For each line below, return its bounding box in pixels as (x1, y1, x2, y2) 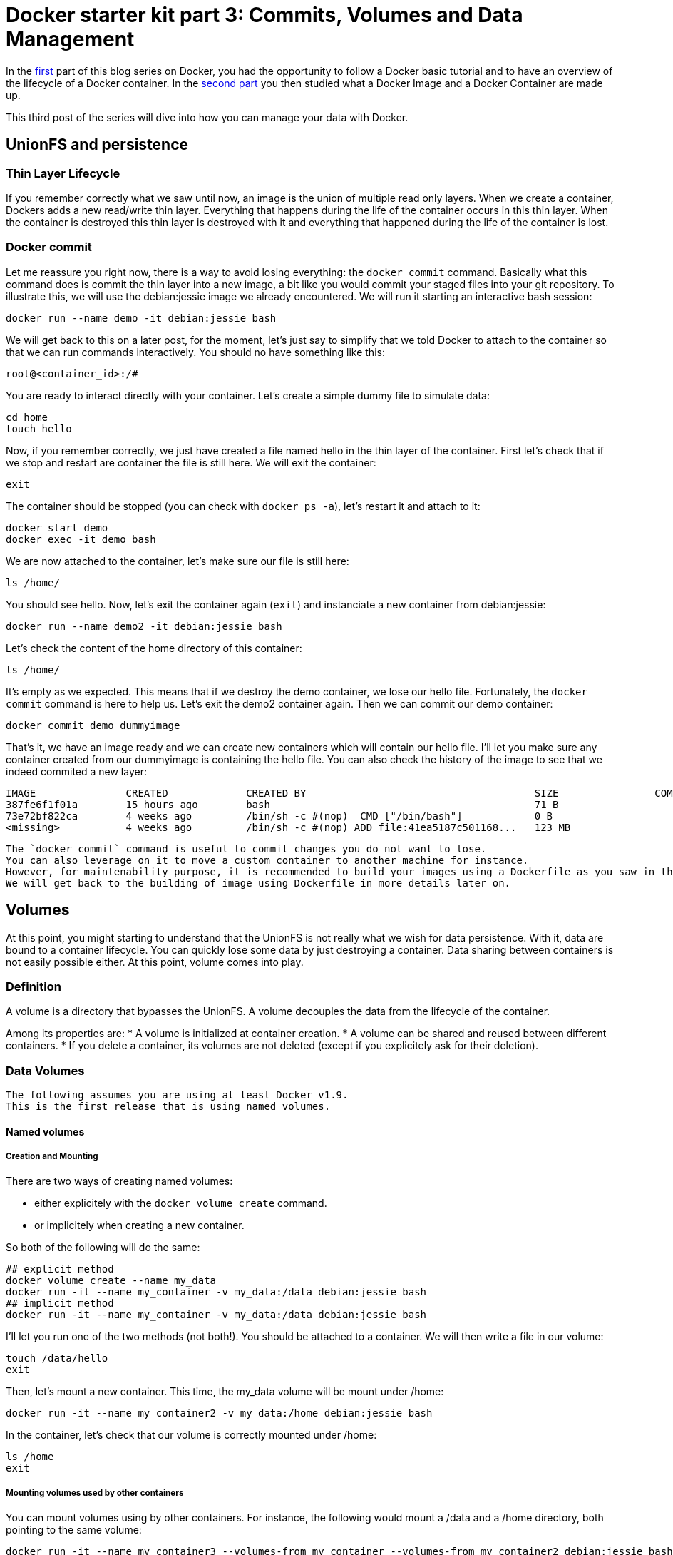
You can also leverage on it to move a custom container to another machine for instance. (6, 854, 529, 866)
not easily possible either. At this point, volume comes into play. (6, 955, 304, 968)
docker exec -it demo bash (6, 533, 156, 545)
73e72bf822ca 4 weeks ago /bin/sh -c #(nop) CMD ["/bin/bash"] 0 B (6, 810, 553, 822)
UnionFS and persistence (6, 136, 189, 154)
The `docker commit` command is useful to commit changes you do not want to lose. (6, 842, 487, 855)
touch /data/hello (6, 1352, 108, 1365)
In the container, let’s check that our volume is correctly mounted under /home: (6, 1429, 377, 1442)
